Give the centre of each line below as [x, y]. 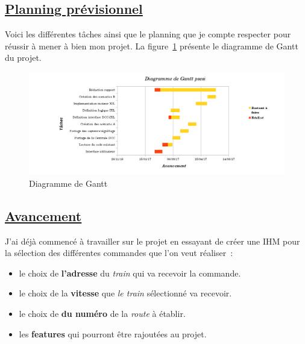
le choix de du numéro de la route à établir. [102, 313]
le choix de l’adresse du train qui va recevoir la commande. [130, 273]
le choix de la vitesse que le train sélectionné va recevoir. [125, 293]
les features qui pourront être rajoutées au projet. [113, 333]
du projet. [23, 58]
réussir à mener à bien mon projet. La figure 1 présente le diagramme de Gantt [152, 45]
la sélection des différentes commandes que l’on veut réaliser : [119, 253]
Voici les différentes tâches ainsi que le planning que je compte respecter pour [148, 34]
